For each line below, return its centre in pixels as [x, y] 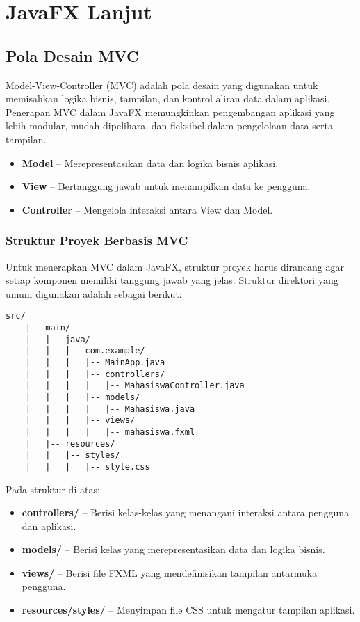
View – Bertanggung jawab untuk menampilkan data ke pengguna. [166, 186]
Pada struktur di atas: [53, 489]
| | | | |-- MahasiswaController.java [135, 386]
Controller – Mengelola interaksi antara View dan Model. [147, 209]
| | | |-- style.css [88, 466]
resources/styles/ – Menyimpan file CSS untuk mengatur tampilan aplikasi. [188, 610]
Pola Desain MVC [72, 55]
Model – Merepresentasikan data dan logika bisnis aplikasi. [150, 162]
